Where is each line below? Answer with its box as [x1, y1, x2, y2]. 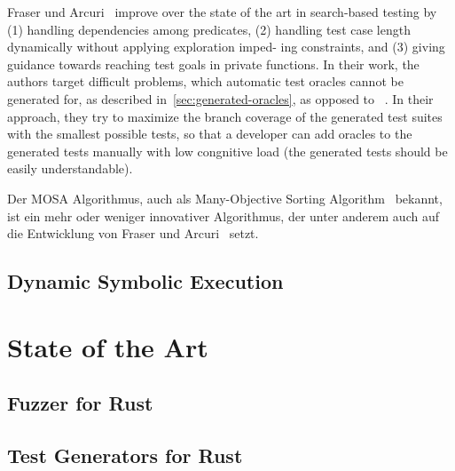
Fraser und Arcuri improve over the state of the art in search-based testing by [7, 3, 437, 20]
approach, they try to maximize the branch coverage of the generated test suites [7, 107, 443, 125]
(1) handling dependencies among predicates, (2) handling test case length [7, 20, 411, 38]
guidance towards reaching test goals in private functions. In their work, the [7, 54, 420, 73]
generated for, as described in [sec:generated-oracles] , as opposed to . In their [7, 89, 434, 108]
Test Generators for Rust [7, 442, 243, 469]
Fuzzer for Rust [7, 389, 153, 417]
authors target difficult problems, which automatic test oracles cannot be [7, 72, 404, 91]
